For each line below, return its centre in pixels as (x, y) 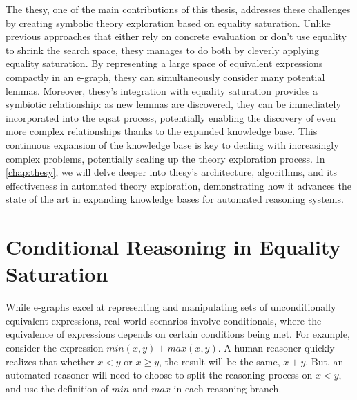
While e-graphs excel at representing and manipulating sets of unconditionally (171, 307)
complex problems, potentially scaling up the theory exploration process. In (165, 158)
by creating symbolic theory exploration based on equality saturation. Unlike (168, 22)
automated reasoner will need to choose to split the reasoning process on (159, 375)
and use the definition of (57, 388)
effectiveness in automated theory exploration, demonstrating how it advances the (178, 185)
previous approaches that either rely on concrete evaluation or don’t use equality (176, 36)
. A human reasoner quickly (276, 347)
